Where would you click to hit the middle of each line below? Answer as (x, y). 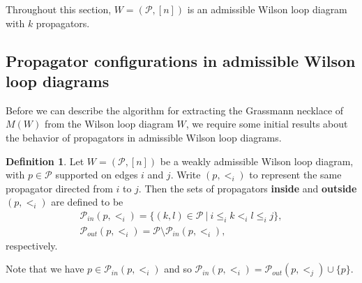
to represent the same (295, 175)
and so (178, 269)
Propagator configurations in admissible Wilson (181, 60)
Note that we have (45, 269)
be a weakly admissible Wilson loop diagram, (257, 161)
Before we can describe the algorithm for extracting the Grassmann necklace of (175, 110)
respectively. (32, 245)
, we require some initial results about (267, 124)
